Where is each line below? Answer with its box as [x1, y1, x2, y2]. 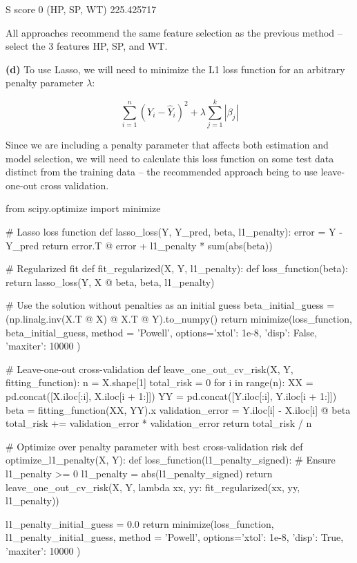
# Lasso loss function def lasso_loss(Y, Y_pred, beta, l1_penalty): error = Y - [6, 225, 342, 239]
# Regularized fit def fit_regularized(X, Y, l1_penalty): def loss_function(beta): [6, 261, 348, 276]
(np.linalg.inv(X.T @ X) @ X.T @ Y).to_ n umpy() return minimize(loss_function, [6, 312, 352, 326]
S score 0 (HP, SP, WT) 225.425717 [6, 2, 157, 16]
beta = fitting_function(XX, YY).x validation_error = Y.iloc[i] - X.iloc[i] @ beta [6, 402, 351, 417]
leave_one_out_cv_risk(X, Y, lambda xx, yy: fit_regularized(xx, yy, [6, 479, 300, 494]
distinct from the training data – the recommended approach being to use [6, 164, 318, 179]
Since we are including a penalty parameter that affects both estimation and [6, 137, 329, 152]
